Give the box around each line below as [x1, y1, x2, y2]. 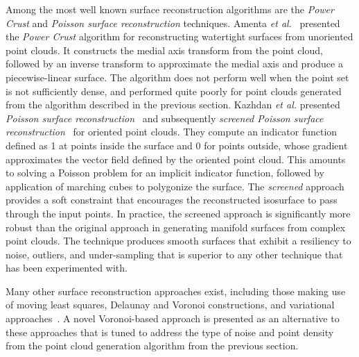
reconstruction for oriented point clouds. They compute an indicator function [6, 124, 338, 139]
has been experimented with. [6, 260, 128, 275]
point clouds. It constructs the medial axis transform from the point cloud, [6, 42, 323, 57]
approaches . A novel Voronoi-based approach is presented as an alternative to [6, 311, 340, 326]
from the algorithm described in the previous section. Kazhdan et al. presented [6, 97, 340, 112]
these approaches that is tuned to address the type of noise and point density [6, 324, 334, 339]
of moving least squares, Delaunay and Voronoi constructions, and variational [6, 297, 335, 312]
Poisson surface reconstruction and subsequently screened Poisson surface [6, 110, 324, 125]
